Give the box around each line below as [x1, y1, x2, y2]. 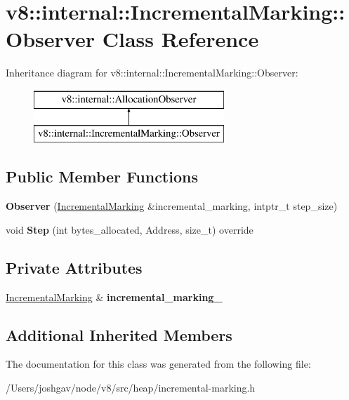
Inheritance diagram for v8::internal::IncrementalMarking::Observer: [6, 65, 298, 80]
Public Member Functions [6, 166, 198, 187]
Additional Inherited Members [6, 324, 232, 345]
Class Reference [102, 25, 259, 53]
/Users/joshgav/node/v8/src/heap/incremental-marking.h [6, 380, 256, 395]
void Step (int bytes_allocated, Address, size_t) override [6, 222, 253, 236]
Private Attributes [6, 256, 143, 278]
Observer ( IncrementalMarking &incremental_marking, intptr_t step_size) [6, 199, 338, 213]
